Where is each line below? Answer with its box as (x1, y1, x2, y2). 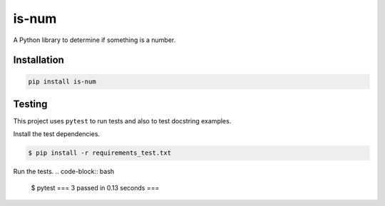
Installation (13, 54, 64, 66)
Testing (13, 98, 48, 110)
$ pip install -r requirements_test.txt (28, 149, 171, 157)
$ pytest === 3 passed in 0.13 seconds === (31, 183, 160, 192)
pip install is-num (28, 77, 96, 86)
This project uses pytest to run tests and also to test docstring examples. (13, 117, 232, 125)
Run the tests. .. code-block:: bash (13, 168, 115, 176)
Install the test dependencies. (13, 130, 100, 138)
